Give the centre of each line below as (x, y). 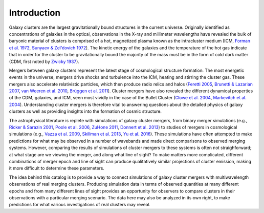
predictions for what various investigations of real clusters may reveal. (80, 205)
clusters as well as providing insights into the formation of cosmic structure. (85, 111)
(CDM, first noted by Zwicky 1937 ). (44, 62)
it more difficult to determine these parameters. (57, 168)
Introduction (35, 13)
